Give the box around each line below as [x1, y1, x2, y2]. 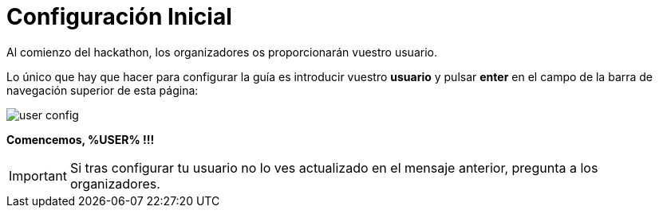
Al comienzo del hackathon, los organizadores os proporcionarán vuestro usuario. [6, 45, 437, 59]
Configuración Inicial [6, 3, 232, 30]
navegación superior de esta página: [6, 83, 199, 97]
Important [9, 167, 67, 184]
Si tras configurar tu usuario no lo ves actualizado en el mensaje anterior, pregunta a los [69, 159, 598, 176]
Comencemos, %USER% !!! [6, 132, 155, 146]
